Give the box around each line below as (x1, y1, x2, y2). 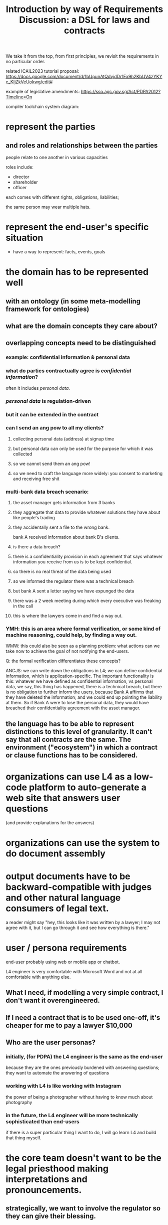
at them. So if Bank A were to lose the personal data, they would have (5, 700, 149, 706)
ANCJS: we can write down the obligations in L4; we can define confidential (5, 668, 162, 674)
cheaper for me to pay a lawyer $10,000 (5, 1021, 133, 1029)
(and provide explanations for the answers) (5, 819, 94, 826)
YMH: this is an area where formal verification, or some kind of (5, 626, 161, 633)
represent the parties (5, 121, 95, 132)
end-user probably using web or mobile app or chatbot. (5, 959, 120, 965)
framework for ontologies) (5, 304, 89, 313)
